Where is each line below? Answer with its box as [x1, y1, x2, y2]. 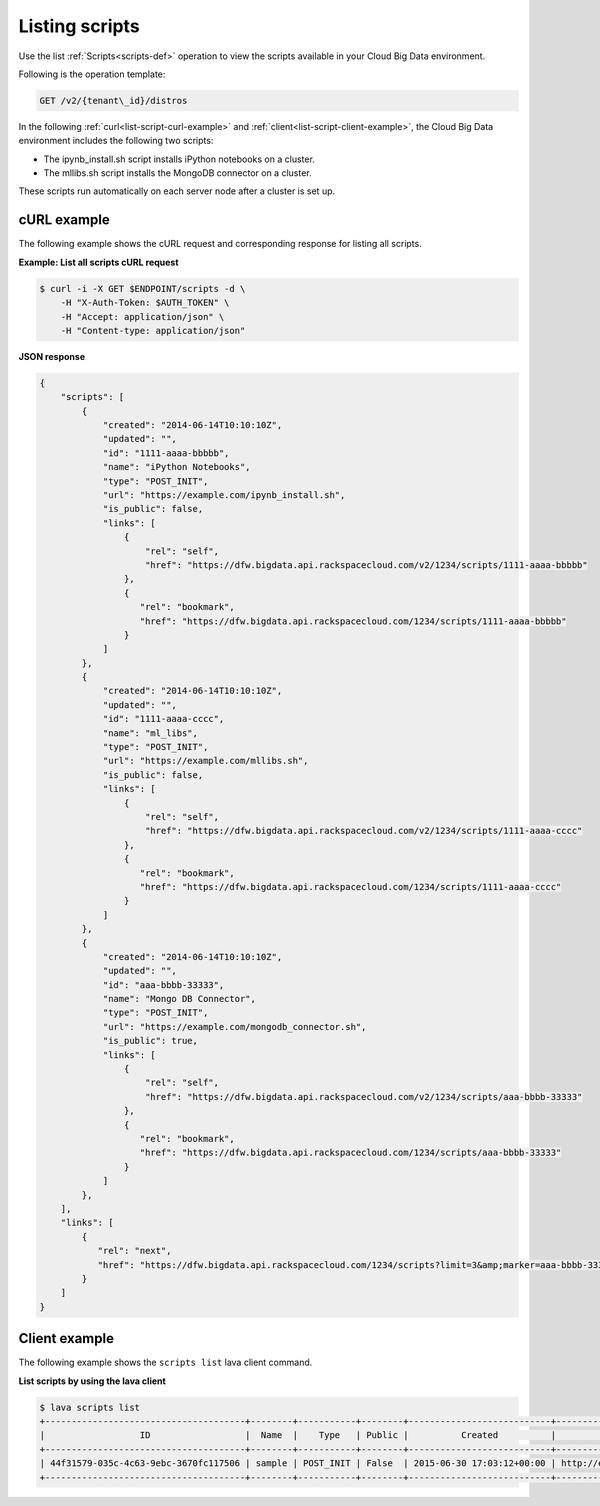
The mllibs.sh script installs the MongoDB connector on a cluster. [43, 167, 312, 179]
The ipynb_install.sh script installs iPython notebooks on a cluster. [43, 153, 315, 165]
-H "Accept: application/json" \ [60, 311, 225, 322]
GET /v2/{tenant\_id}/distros [39, 95, 188, 106]
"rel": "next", [97, 1245, 172, 1257]
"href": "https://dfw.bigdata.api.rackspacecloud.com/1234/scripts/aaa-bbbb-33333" [139, 1147, 562, 1159]
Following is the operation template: [18, 68, 166, 80]
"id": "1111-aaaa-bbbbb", [102, 447, 230, 459]
